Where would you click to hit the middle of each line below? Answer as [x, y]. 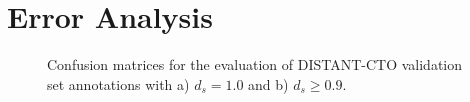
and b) [268, 83]
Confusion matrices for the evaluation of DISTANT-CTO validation [255, 64]
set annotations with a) [118, 83]
